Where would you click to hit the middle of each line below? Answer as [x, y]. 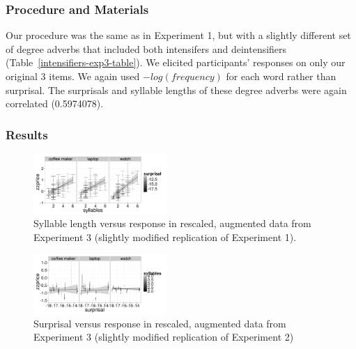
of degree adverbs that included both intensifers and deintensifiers [146, 48]
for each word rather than [281, 76]
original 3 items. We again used [73, 76]
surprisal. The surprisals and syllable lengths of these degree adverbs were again [176, 90]
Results [27, 134]
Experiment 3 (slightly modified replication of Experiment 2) [164, 337]
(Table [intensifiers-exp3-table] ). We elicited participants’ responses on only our [176, 62]
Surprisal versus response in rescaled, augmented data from [160, 323]
